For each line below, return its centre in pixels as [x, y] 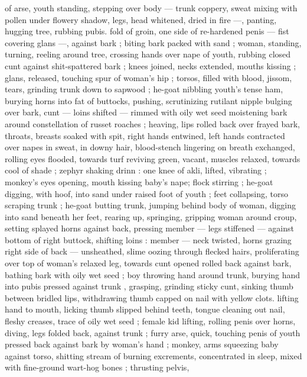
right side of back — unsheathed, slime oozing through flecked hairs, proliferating [152, 251]
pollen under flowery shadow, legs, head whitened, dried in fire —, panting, [141, 19]
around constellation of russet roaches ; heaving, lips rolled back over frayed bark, [153, 123]
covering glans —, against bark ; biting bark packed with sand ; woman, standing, [153, 42]
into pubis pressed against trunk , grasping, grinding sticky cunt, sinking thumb [149, 286]
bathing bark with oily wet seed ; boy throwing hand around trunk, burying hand [153, 274]
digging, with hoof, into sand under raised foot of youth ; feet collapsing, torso [146, 193]
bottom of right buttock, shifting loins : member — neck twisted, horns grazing [148, 239]
